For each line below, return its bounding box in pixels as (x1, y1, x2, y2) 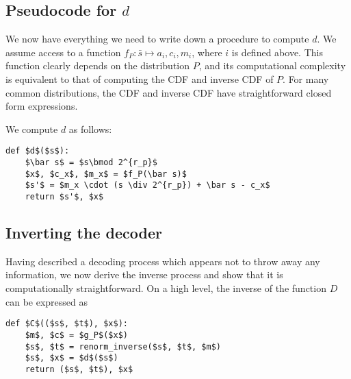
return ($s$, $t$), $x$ (25, 364, 133, 374)
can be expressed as (5, 294, 88, 308)
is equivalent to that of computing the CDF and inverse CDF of (5, 71, 274, 86)
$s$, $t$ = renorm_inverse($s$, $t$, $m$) (25, 341, 221, 352)
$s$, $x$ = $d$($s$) (25, 353, 118, 363)
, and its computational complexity (198, 58, 346, 73)
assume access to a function (5, 45, 121, 59)
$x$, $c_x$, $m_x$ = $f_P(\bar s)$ (25, 169, 187, 179)
